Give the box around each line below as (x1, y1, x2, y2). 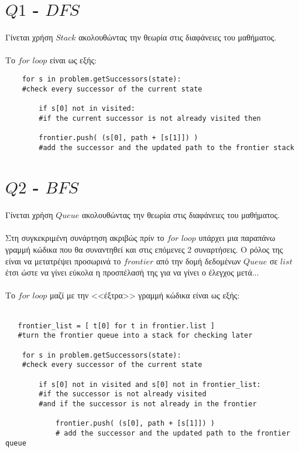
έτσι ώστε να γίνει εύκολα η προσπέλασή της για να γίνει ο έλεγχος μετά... (5, 266, 259, 278)
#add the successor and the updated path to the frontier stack (39, 143, 294, 152)
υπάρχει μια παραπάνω (198, 232, 276, 244)
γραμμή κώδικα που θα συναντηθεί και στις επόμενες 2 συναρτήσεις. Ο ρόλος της (5, 243, 283, 256)
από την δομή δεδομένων (156, 254, 241, 267)
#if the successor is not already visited (39, 390, 207, 399)
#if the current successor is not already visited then (39, 114, 261, 123)
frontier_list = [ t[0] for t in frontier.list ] (18, 321, 215, 330)
